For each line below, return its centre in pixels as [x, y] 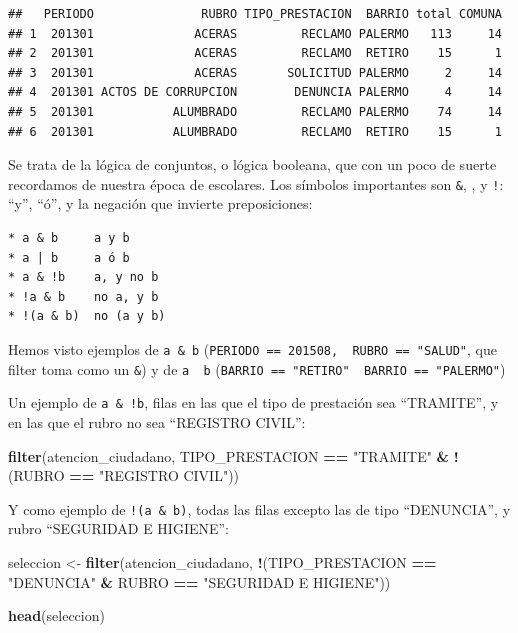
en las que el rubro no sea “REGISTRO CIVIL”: [157, 421]
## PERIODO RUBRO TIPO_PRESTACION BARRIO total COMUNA [255, 14]
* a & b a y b [69, 238]
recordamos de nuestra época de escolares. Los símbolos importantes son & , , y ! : [256, 183]
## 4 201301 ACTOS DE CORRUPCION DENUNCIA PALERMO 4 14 [255, 92]
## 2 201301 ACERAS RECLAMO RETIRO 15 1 [255, 53]
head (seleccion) [56, 615]
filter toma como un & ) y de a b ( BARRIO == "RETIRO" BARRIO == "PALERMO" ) [257, 368]
